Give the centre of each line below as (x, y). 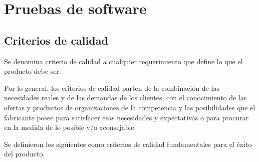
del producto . (25, 154)
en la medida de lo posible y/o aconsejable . (70, 127)
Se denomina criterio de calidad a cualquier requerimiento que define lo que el (123, 61)
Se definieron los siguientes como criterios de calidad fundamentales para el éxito (128, 144)
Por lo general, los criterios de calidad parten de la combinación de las (112, 88)
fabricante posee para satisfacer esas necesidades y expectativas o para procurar (126, 117)
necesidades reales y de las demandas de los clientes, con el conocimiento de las (125, 98)
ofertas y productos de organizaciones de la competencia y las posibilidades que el (130, 107)
